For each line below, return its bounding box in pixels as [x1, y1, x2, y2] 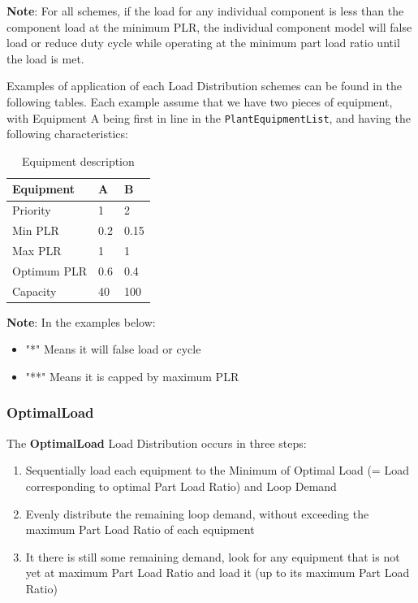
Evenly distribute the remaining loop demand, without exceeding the [25, 505, 369, 522]
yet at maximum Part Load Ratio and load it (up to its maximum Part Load [25, 564, 410, 581]
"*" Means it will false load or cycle [25, 341, 201, 358]
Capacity [12, 282, 57, 299]
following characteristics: [6, 125, 128, 142]
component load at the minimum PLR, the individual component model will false [6, 18, 412, 35]
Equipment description [22, 152, 135, 169]
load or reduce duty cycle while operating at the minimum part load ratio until [6, 34, 400, 51]
